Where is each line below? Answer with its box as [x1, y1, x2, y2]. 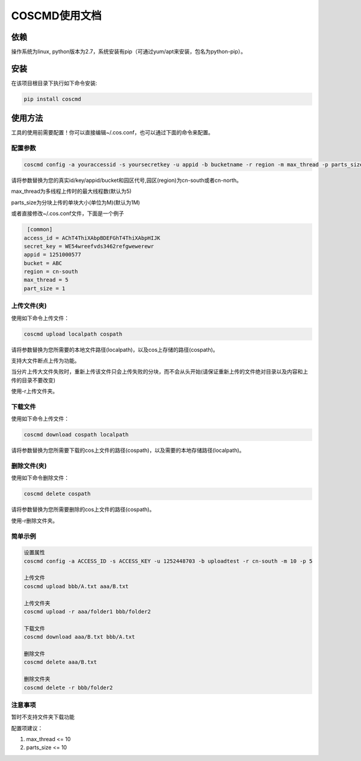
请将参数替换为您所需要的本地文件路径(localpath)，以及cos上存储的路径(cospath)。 [11, 346, 219, 353]
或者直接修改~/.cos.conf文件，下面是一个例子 [11, 210, 125, 217]
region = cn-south [23, 268, 78, 275]
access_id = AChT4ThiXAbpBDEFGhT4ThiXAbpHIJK [23, 234, 161, 241]
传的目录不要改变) [11, 377, 56, 384]
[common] [27, 226, 53, 233]
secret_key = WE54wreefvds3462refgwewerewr [23, 243, 155, 249]
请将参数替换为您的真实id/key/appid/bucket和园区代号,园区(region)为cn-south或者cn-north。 [11, 177, 242, 184]
